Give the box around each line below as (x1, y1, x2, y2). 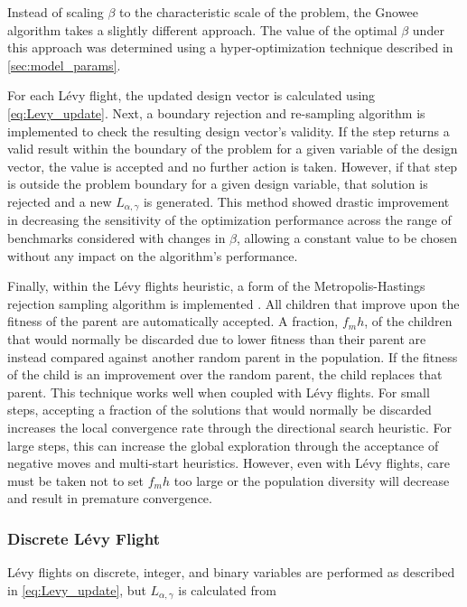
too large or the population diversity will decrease (173, 471, 450, 490)
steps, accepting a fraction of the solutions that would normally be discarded (7, 400, 432, 419)
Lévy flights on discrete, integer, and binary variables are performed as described (7, 563, 455, 582)
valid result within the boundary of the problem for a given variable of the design (7, 139, 458, 158)
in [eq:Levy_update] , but (7, 580, 146, 599)
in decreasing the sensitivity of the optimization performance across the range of (7, 210, 452, 229)
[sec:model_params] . (7, 55, 121, 74)
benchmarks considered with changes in (7, 228, 226, 247)
